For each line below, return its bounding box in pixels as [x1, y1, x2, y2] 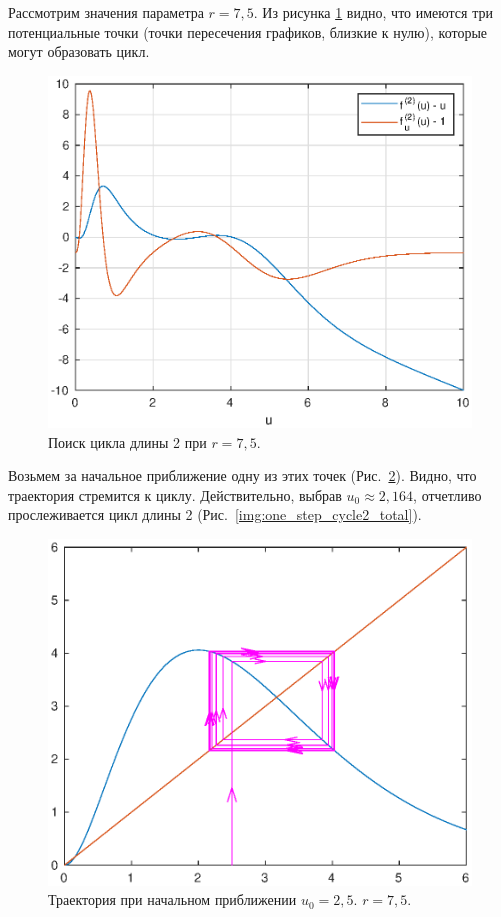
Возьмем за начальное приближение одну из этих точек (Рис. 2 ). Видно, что [8, 465, 477, 486]
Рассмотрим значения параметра [8, 2, 204, 22]
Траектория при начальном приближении [48, 889, 297, 910]
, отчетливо [413, 484, 482, 505]
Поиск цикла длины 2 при [48, 431, 207, 452]
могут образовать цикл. [8, 41, 150, 62]
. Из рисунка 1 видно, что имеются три [253, 2, 493, 22]
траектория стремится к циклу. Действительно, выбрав [8, 484, 342, 505]
